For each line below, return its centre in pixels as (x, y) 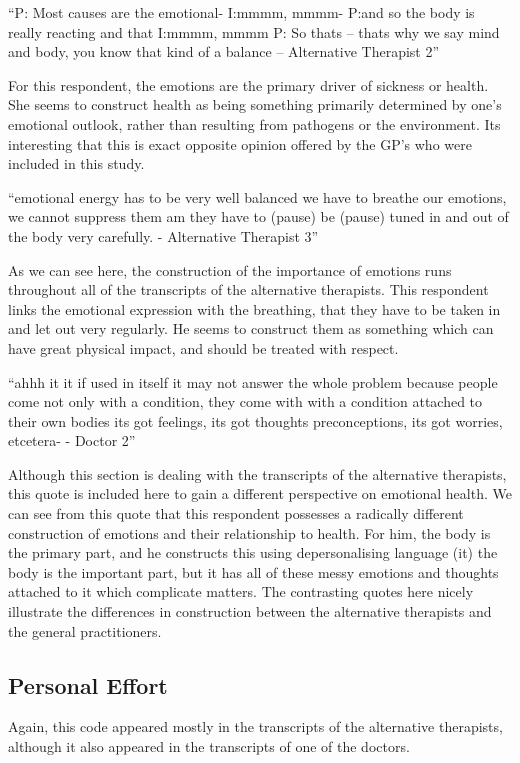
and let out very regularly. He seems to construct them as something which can (251, 328)
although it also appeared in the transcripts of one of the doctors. (209, 746)
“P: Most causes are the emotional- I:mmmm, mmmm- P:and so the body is (241, 12)
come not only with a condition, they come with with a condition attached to (245, 401)
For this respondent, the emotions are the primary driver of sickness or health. (248, 84)
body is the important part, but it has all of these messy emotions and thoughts (253, 571)
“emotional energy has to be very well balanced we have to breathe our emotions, (257, 196)
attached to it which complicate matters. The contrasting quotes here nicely (241, 591)
